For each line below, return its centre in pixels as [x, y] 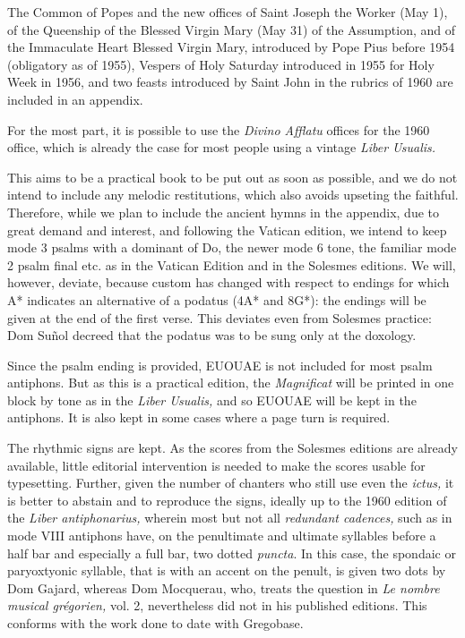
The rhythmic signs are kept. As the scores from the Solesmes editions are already [232, 448]
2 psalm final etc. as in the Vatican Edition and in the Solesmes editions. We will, [232, 264]
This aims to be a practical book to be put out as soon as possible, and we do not [232, 177]
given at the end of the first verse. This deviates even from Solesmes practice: [220, 317]
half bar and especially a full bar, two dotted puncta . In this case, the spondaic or [232, 553]
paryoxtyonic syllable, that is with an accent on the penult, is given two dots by [227, 570]
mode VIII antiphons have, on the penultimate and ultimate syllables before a [222, 536]
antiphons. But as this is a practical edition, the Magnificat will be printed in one [231, 383]
